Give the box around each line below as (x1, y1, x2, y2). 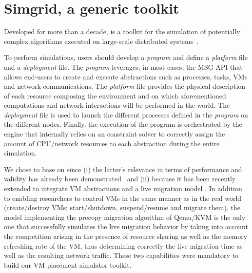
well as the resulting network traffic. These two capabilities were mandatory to (4, 250, 239, 260)
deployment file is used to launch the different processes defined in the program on (4, 109, 248, 119)
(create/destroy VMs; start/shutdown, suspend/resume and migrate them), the (4, 202, 240, 213)
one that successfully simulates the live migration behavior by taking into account (4, 221, 248, 232)
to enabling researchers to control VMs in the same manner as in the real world (4, 193, 242, 203)
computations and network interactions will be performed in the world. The (4, 100, 230, 110)
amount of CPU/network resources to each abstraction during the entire (4, 138, 220, 148)
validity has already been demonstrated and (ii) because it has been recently (4, 174, 236, 184)
